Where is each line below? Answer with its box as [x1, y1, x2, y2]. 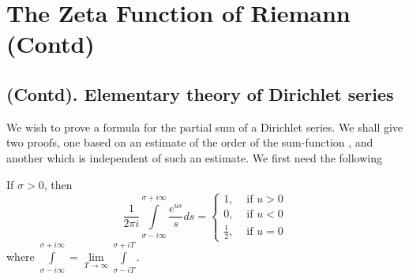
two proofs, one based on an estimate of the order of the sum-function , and [6, 134, 373, 151]
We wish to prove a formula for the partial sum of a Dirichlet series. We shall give [6, 118, 403, 135]
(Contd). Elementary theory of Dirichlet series [6, 81, 394, 106]
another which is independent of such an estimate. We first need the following [6, 149, 383, 166]
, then [43, 176, 73, 192]
